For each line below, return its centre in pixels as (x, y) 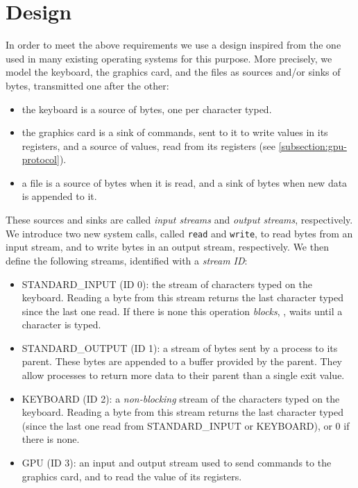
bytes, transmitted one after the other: (87, 85)
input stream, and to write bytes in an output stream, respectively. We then (167, 247)
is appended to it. (59, 196)
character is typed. (61, 325)
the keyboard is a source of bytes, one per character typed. (147, 109)
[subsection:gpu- (313, 145)
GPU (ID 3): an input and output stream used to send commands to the (177, 463)
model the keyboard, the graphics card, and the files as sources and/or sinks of (173, 72)
